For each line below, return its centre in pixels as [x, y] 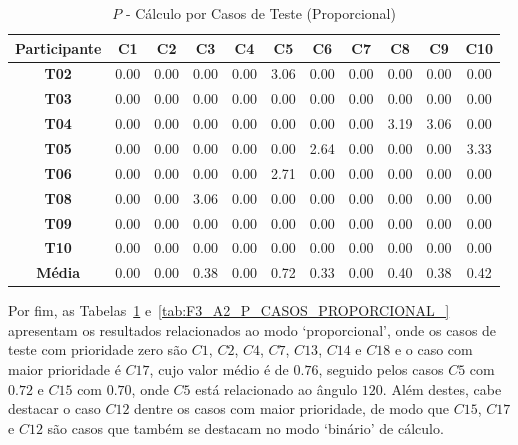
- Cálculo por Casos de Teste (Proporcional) [260, 13]
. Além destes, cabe [442, 388]
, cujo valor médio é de [219, 369]
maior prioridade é [64, 369]
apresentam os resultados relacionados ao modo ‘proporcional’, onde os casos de [252, 329]
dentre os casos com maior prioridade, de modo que [292, 408]
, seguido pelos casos [381, 369]
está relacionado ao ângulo [276, 388]
